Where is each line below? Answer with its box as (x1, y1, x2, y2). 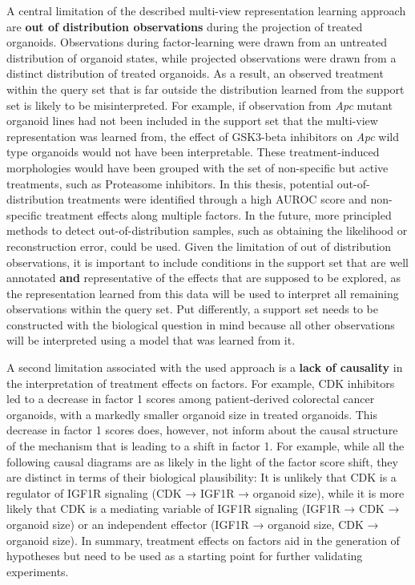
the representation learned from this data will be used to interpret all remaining (6, 284, 399, 301)
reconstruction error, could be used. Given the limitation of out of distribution (6, 237, 392, 254)
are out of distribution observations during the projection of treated (6, 18, 363, 34)
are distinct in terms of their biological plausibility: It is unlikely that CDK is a (6, 469, 397, 486)
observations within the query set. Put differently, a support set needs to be (6, 301, 378, 317)
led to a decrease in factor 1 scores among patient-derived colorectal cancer (6, 390, 375, 407)
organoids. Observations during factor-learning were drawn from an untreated (6, 34, 388, 50)
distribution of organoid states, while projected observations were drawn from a (6, 49, 397, 66)
